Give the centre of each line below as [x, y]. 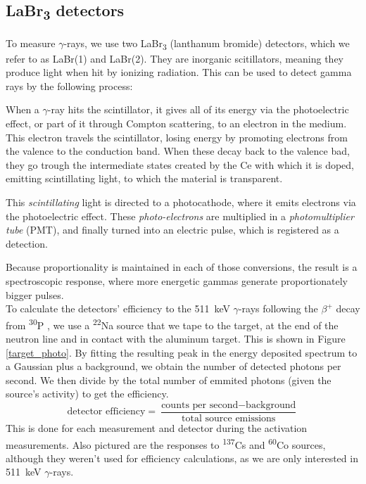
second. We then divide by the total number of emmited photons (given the [169, 380]
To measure [31, 43]
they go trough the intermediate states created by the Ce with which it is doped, [180, 164]
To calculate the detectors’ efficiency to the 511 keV [118, 308]
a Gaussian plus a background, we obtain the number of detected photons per [173, 366]
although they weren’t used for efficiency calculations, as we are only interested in [182, 458]
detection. [27, 243]
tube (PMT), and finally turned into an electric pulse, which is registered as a [172, 230]
